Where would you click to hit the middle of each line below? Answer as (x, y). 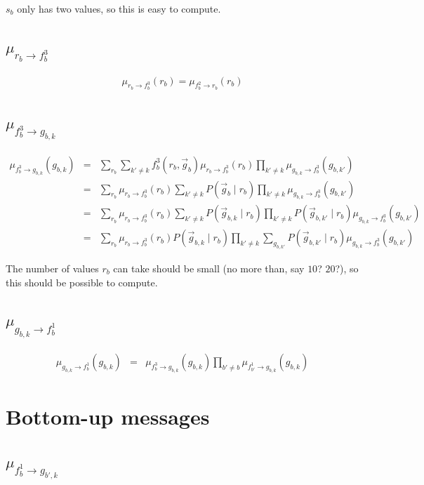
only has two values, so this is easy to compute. (119, 8)
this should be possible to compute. (82, 282)
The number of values (52, 268)
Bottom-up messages (108, 416)
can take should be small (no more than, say (209, 268)
